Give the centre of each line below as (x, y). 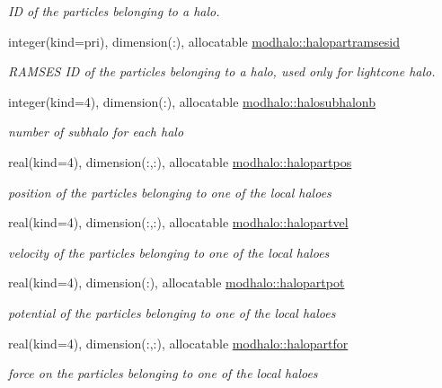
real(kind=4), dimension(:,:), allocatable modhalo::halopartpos (180, 161)
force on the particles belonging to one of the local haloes (163, 373)
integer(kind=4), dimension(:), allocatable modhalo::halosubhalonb (192, 101)
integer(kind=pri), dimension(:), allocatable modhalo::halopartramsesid (204, 41)
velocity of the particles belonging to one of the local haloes (169, 252)
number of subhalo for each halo (96, 132)
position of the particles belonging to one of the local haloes (170, 192)
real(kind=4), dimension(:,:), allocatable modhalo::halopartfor (178, 343)
